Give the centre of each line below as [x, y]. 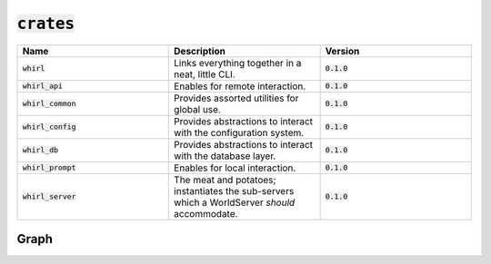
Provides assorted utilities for [236, 98]
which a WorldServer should [235, 202]
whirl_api [43, 86]
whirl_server [49, 196]
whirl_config [49, 127]
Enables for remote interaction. [240, 86]
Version [342, 51]
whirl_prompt [49, 168]
